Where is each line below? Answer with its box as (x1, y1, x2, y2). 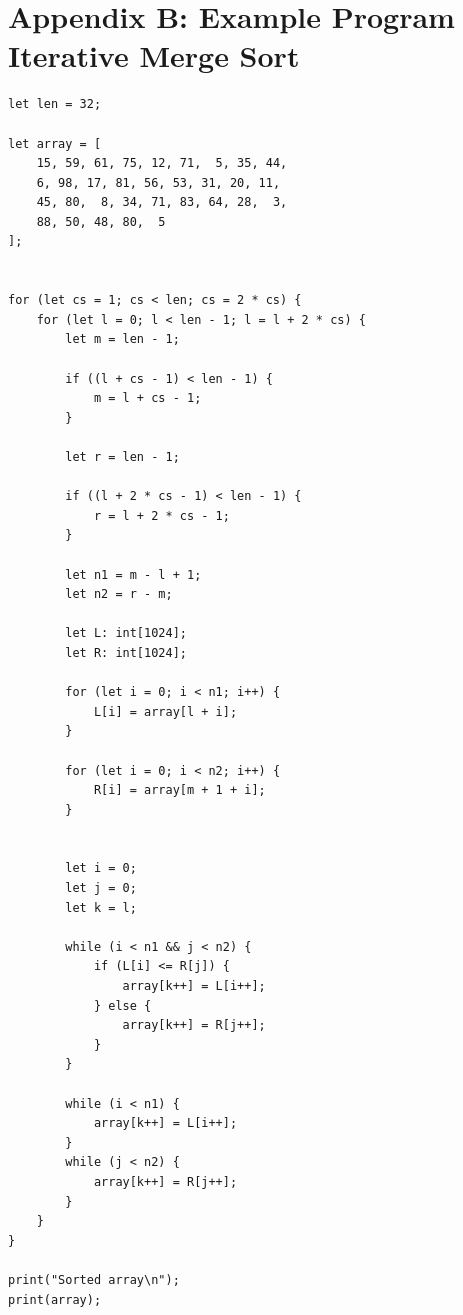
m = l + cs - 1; (93, 391, 202, 406)
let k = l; (65, 900, 137, 915)
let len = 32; (8, 97, 102, 112)
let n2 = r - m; (65, 587, 173, 602)
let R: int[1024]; (65, 645, 187, 660)
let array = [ (8, 136, 102, 151)
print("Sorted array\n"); (8, 1272, 180, 1287)
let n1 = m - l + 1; (65, 567, 202, 582)
